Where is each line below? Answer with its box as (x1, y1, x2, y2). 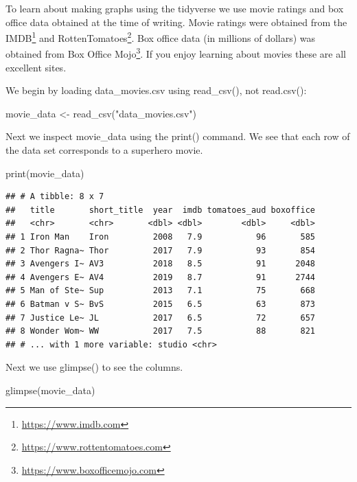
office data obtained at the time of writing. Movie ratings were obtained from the (5, 14, 347, 29)
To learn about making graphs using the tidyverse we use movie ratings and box (5, 1, 344, 15)
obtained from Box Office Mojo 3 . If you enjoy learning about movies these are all (5, 45, 346, 61)
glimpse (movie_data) (5, 382, 95, 397)
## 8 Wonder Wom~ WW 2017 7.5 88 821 (5, 326, 316, 336)
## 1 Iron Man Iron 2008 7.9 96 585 (5, 232, 316, 242)
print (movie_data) (5, 165, 84, 180)
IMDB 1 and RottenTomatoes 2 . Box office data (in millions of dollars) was (5, 29, 316, 45)
